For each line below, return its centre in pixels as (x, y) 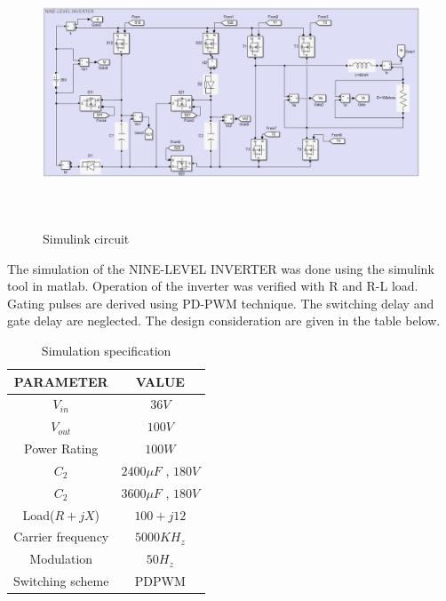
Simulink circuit (86, 238)
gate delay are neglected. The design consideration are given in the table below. (224, 321)
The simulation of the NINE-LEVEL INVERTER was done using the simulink (221, 268)
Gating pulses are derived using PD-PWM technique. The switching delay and (221, 303)
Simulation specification (106, 350)
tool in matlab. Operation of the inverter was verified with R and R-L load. (213, 286)
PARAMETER (61, 381)
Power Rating (61, 449)
